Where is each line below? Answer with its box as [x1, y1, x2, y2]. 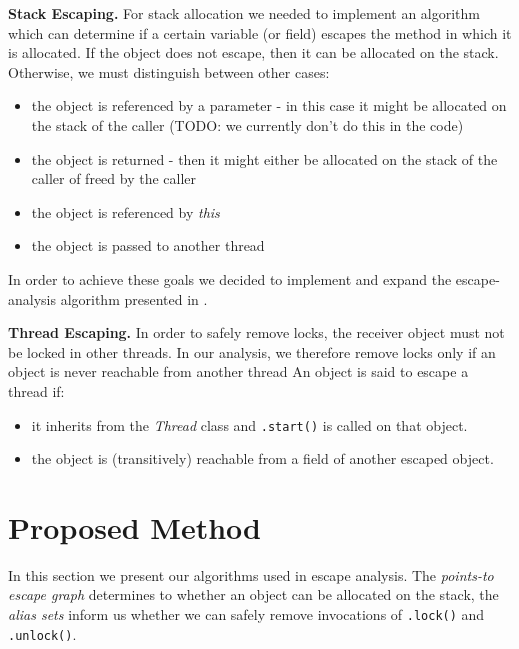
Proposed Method [8, 506, 261, 547]
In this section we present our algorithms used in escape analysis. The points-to [8, 564, 494, 585]
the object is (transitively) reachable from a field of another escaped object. [31, 448, 494, 469]
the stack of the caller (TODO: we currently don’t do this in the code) [31, 114, 464, 135]
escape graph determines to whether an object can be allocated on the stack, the [8, 584, 499, 605]
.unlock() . [8, 623, 77, 644]
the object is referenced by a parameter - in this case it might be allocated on [31, 95, 507, 116]
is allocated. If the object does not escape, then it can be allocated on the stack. [8, 42, 499, 63]
